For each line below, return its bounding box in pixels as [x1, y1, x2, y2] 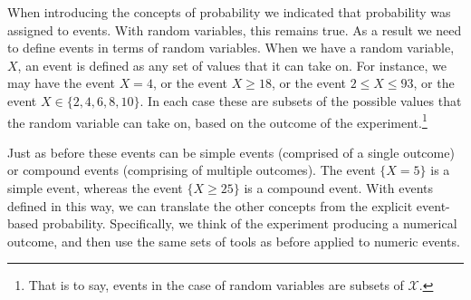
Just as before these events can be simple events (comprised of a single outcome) [7, 142, 455, 161]
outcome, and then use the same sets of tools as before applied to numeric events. [7, 231, 460, 250]
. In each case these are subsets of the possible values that [139, 91, 462, 110]
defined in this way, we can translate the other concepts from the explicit [7, 196, 413, 215]
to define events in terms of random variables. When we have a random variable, [7, 38, 455, 57]
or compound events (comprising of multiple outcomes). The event [7, 160, 376, 179]
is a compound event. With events [244, 179, 433, 197]
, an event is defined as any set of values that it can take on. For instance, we [17, 55, 447, 74]
